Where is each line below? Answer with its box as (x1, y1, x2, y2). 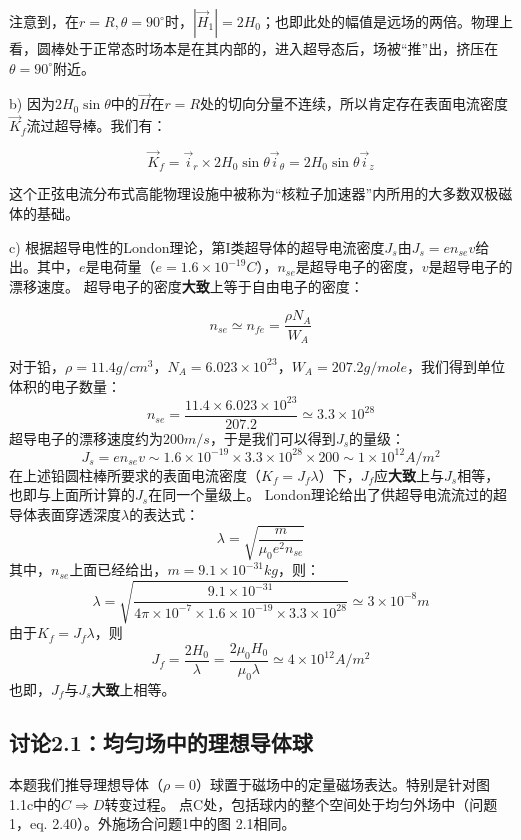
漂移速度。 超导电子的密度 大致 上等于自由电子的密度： (9, 275, 364, 296)
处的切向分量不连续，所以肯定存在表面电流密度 (200, 93, 509, 114)
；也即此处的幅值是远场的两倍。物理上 (261, 11, 514, 31)
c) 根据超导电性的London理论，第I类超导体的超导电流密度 (9, 236, 385, 257)
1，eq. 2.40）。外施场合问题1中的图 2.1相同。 (9, 813, 296, 834)
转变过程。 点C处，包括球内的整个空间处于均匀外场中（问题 (104, 793, 498, 814)
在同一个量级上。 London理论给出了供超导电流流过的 (148, 484, 493, 505)
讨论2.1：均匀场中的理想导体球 (9, 727, 313, 758)
